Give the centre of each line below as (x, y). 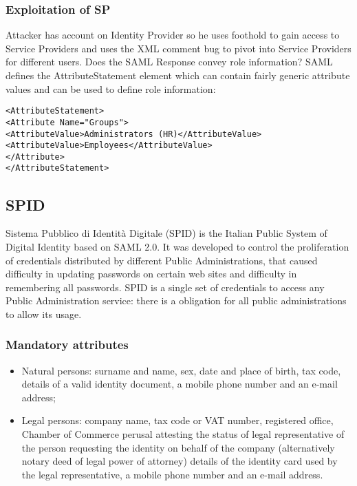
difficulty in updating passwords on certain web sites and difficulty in (151, 274)
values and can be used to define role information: (111, 88)
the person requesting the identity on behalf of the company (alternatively (178, 447)
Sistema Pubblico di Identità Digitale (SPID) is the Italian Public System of (166, 233)
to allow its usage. (44, 314)
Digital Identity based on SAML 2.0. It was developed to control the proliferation (177, 246)
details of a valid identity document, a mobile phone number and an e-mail (180, 384)
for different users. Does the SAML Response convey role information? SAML (169, 62)
